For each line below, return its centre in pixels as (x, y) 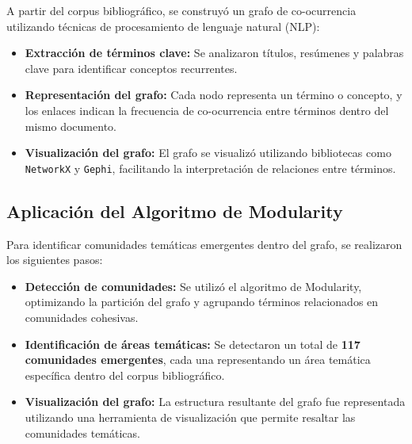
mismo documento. (71, 126)
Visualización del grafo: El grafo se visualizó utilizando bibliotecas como (208, 153)
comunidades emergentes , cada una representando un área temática (198, 360)
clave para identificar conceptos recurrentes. (131, 68)
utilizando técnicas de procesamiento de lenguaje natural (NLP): (163, 26)
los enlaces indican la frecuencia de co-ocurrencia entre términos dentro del (207, 110)
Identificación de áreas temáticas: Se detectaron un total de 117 (193, 344)
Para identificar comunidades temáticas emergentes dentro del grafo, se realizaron (204, 244)
